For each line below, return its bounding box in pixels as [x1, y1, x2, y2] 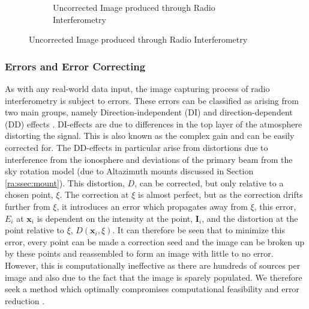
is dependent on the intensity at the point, [37, 212, 193, 224]
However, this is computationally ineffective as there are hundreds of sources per [5, 259, 301, 271]
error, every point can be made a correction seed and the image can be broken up [5, 235, 305, 248]
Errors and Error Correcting [5, 58, 146, 73]
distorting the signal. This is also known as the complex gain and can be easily [5, 129, 295, 142]
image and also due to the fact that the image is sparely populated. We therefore [5, 271, 302, 283]
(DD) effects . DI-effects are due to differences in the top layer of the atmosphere [5, 117, 302, 130]
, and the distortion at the [202, 212, 298, 224]
